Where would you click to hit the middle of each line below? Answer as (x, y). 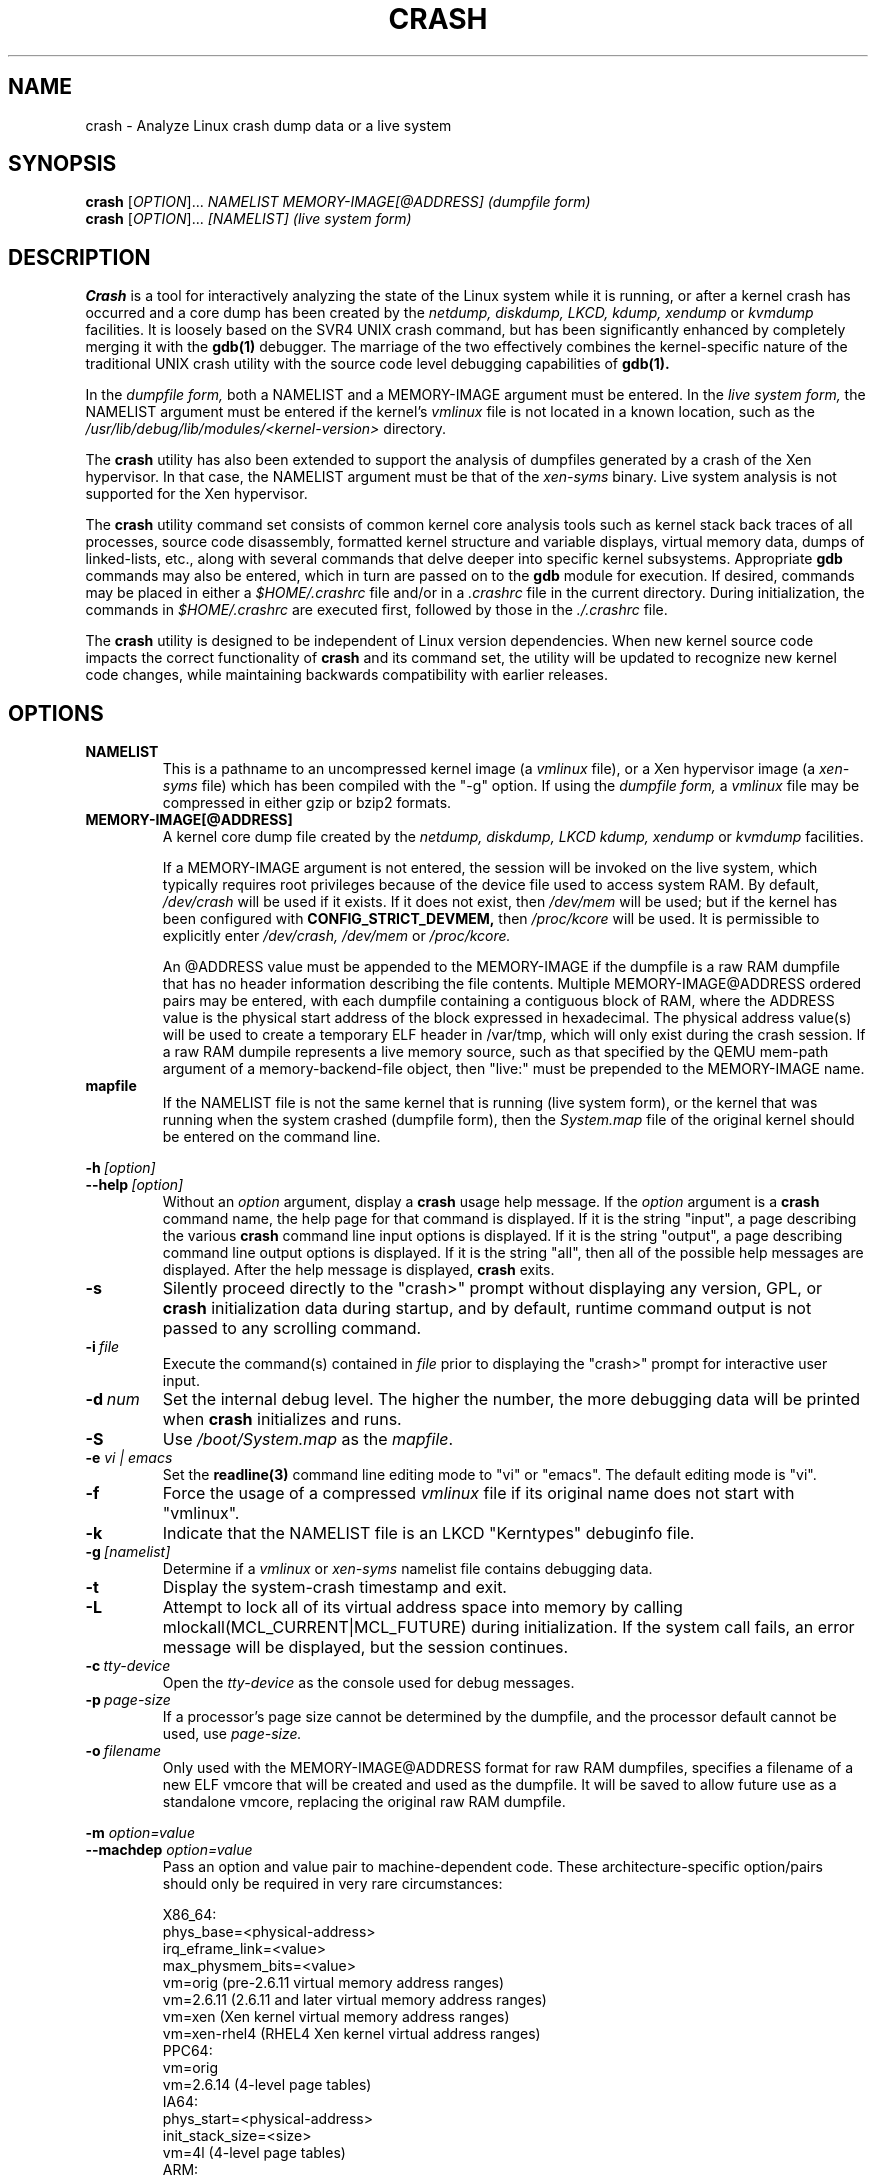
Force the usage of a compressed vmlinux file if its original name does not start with (478, 1493)
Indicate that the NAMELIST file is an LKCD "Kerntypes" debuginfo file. (428, 1533)
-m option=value (140, 1833)
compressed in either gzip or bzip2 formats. (307, 803)
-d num (112, 1399)
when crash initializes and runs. (282, 1419)
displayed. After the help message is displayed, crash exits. (358, 1270)
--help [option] (134, 1185)
